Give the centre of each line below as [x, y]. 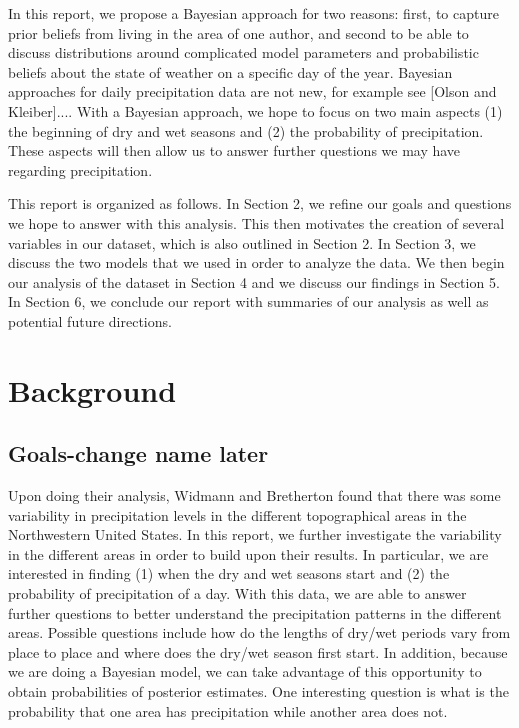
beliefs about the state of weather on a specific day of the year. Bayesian [230, 71]
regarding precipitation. [80, 169]
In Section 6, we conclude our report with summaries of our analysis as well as [248, 301]
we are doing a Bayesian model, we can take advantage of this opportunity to [245, 671]
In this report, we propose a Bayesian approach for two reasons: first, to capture [253, 13]
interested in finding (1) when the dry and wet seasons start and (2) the [229, 573]
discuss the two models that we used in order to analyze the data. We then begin [256, 262]
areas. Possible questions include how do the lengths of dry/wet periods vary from [259, 632]
